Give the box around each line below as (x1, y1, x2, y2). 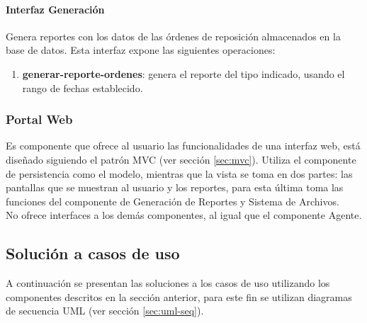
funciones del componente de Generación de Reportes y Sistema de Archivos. (6, 193, 339, 208)
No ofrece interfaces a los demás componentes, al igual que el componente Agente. (6, 208, 362, 222)
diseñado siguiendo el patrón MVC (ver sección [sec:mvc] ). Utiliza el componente (6, 152, 356, 166)
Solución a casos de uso (6, 242, 180, 264)
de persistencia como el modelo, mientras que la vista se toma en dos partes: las (6, 166, 353, 181)
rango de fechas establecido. (22, 80, 143, 95)
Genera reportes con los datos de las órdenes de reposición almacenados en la (6, 28, 341, 43)
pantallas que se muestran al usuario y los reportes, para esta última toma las (6, 180, 344, 195)
